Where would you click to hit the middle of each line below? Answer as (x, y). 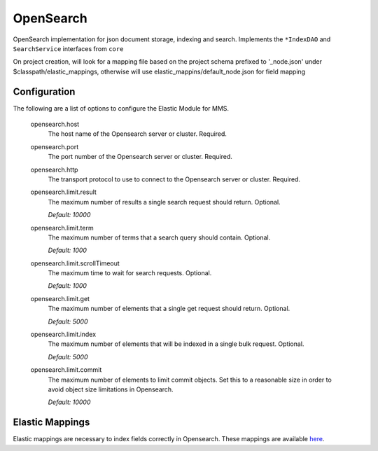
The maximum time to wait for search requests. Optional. (130, 273)
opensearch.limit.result (64, 192)
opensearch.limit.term (62, 228)
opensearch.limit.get (60, 298)
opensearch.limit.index (63, 334)
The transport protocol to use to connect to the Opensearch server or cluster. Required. (174, 179)
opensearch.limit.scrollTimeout (75, 263)
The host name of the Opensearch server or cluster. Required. (138, 134)
